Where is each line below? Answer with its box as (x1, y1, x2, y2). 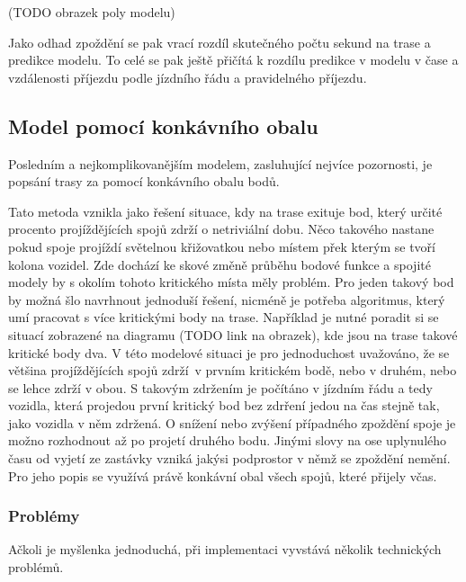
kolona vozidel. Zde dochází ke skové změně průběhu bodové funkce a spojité (8, 255, 431, 273)
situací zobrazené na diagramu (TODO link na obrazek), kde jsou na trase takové (8, 325, 458, 344)
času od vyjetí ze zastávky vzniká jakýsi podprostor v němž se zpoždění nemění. (8, 449, 451, 468)
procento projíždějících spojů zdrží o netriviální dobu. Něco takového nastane (8, 219, 435, 238)
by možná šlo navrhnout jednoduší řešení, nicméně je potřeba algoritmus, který (8, 290, 445, 309)
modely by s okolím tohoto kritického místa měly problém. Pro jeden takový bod (8, 273, 454, 291)
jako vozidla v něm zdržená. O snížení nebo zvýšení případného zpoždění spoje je (8, 413, 456, 432)
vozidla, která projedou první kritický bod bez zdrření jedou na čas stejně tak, (8, 396, 440, 415)
